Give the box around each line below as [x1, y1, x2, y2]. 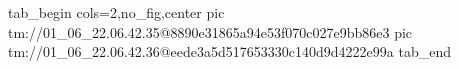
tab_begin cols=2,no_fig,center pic [8, 2, 225, 22]
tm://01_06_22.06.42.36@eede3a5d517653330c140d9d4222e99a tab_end [8, 41, 451, 62]
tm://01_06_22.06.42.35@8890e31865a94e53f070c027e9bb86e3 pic [8, 21, 413, 42]
